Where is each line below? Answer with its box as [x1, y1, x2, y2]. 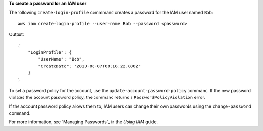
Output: [9, 32, 24, 37]
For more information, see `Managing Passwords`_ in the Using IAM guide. [9, 119, 158, 125]
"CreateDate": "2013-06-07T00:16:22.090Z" [38, 63, 141, 69]
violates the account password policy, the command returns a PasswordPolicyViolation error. [9, 95, 206, 100]
